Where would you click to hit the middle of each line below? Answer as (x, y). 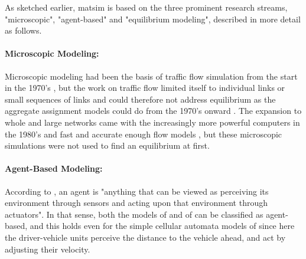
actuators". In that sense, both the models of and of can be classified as (134, 214)
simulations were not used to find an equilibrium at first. (107, 145)
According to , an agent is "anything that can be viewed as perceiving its (137, 191)
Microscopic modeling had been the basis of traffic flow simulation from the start (151, 76)
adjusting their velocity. (48, 249)
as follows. (23, 30)
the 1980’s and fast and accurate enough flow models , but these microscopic (144, 134)
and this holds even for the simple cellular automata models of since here (162, 226)
